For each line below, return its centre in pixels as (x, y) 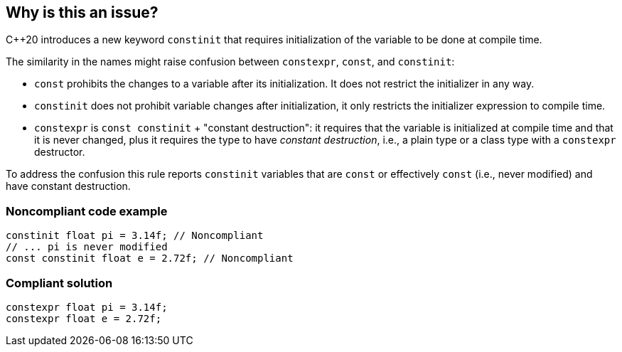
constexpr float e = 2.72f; (84, 318)
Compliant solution (59, 283)
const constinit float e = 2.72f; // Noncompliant (150, 258)
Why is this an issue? (82, 12)
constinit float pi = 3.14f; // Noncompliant (135, 236)
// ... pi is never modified (87, 247)
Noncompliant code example (87, 211)
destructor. (60, 152)
